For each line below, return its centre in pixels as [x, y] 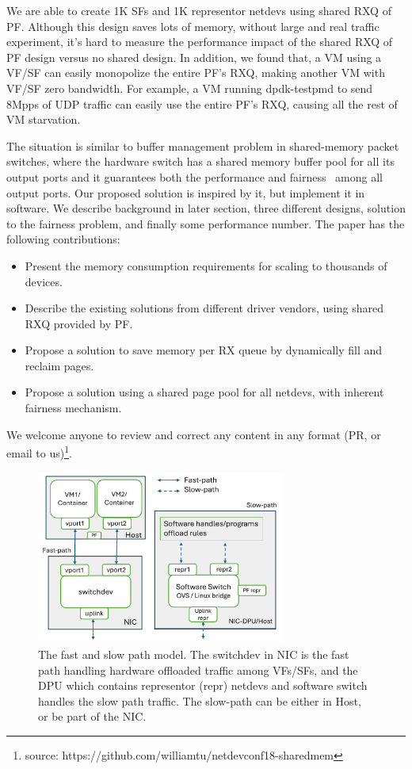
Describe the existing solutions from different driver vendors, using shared [204, 308]
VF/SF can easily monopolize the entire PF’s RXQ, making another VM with [196, 73]
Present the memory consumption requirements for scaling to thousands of [206, 265]
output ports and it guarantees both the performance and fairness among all [195, 176]
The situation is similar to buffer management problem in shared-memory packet [203, 145]
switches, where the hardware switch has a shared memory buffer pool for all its [200, 161]
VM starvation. [44, 119]
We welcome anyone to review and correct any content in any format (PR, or [194, 434]
